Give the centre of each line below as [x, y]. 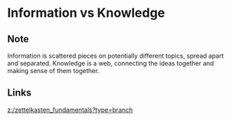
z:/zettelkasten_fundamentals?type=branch [70, 110]
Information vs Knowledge [86, 13]
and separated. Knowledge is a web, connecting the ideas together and [111, 63]
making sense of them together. [53, 71]
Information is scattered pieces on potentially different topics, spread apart [115, 56]
